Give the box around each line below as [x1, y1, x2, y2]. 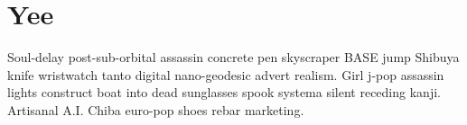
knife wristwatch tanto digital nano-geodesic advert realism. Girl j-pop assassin [7, 65, 444, 84]
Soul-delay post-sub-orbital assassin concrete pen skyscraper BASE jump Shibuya [7, 48, 460, 67]
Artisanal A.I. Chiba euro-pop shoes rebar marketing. [7, 100, 304, 119]
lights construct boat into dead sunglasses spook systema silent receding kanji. [7, 83, 441, 102]
